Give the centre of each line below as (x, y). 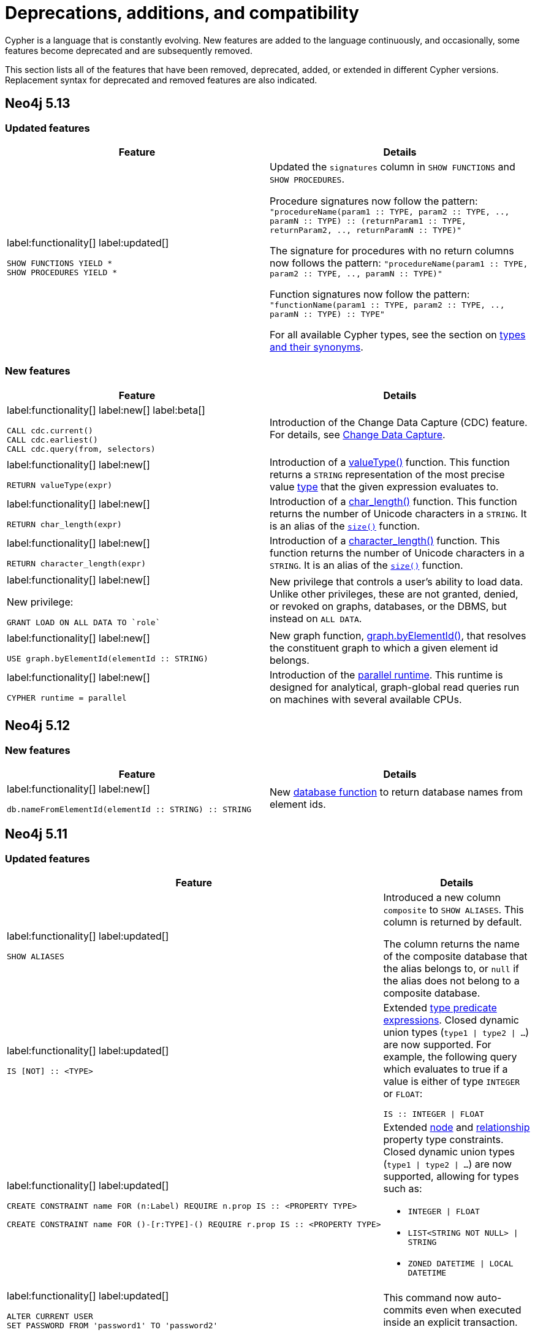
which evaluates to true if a (446, 1069)
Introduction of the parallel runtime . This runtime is (386, 675)
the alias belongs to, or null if (451, 969)
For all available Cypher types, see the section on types (398, 334)
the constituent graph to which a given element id (384, 648)
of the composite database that (455, 957)
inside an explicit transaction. (450, 1322)
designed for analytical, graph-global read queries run (395, 687)
